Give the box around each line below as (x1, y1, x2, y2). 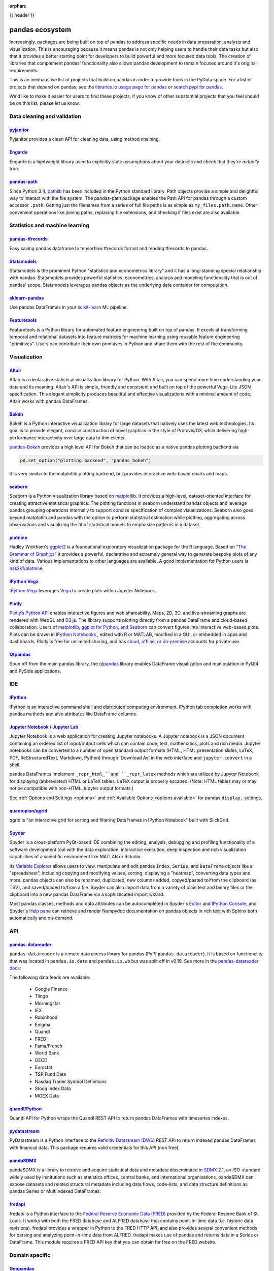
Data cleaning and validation (9, 113, 81, 120)
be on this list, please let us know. (9, 100, 80, 106)
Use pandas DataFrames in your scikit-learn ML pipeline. (9, 304, 128, 310)
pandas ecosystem (9, 25, 71, 34)
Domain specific (9, 1252, 51, 1259)
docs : (9, 965, 21, 971)
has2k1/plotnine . (9, 565, 44, 571)
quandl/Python (9, 1106, 42, 1112)
